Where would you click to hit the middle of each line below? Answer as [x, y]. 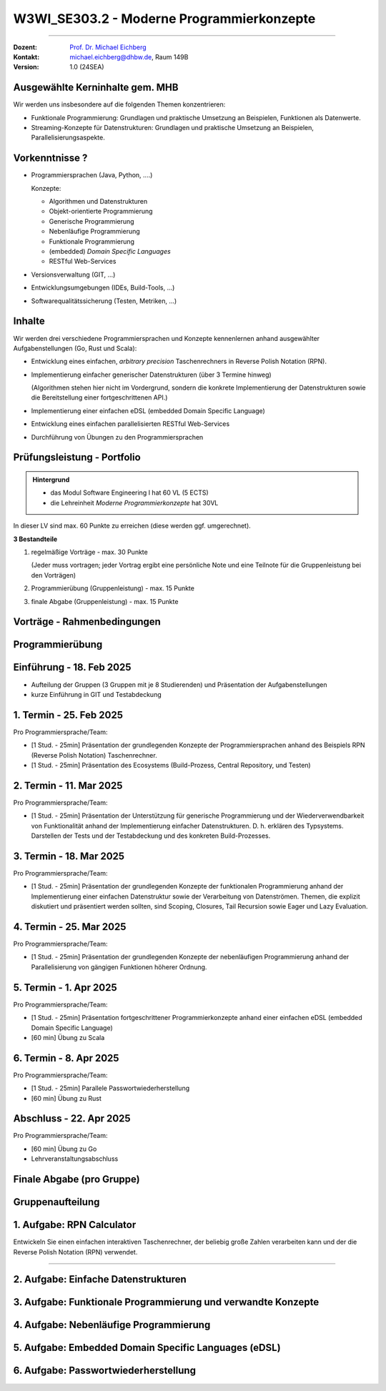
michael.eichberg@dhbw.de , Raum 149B [129, 56]
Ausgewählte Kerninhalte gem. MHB [96, 88]
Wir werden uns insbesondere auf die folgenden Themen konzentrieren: [119, 104]
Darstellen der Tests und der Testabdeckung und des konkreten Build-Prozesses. [151, 836]
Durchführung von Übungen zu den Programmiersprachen [117, 437]
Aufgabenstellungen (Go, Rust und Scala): [75, 348]
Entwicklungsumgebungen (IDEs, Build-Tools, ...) [103, 288]
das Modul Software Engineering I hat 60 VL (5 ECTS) [129, 492]
